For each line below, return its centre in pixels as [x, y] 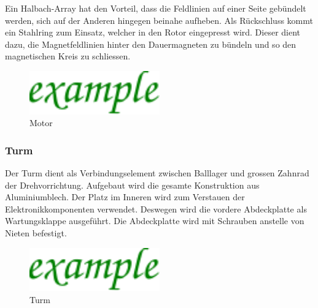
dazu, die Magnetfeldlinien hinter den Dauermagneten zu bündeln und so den [151, 44]
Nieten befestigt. [36, 233]
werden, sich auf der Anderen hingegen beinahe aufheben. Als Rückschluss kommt [159, 20]
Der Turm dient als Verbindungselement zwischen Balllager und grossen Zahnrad [157, 173]
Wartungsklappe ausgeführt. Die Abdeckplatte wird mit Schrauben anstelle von [155, 221]
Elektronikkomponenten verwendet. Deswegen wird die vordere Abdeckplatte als [156, 208]
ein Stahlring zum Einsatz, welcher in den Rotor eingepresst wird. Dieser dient [153, 32]
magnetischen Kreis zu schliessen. [68, 56]
